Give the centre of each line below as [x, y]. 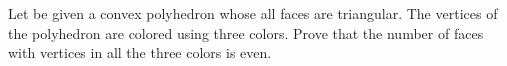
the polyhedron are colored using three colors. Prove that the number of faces [246, 32]
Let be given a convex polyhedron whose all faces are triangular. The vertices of [253, 13]
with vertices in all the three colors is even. [140, 52]
